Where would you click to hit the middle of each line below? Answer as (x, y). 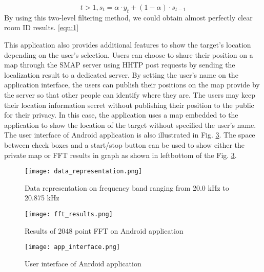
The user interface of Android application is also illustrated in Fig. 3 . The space (130, 135)
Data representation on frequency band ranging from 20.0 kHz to (127, 187)
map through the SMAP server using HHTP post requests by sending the (120, 65)
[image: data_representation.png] (84, 172)
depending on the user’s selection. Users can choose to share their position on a (129, 54)
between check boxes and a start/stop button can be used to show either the (125, 144)
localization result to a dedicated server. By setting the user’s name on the (121, 74)
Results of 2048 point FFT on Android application (104, 230)
